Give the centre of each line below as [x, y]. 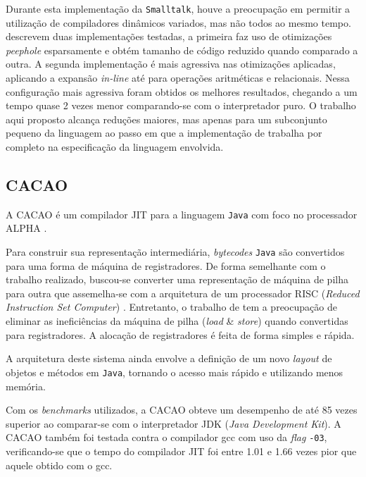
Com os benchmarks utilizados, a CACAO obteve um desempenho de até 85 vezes [182, 410]
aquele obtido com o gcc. [59, 465]
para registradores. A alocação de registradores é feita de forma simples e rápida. [180, 334]
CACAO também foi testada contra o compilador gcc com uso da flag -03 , [166, 437]
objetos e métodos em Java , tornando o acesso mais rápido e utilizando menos [175, 372]
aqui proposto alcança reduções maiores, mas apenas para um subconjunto [166, 119]
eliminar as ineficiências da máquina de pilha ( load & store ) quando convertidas [177, 321]
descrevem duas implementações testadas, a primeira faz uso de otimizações [169, 36]
